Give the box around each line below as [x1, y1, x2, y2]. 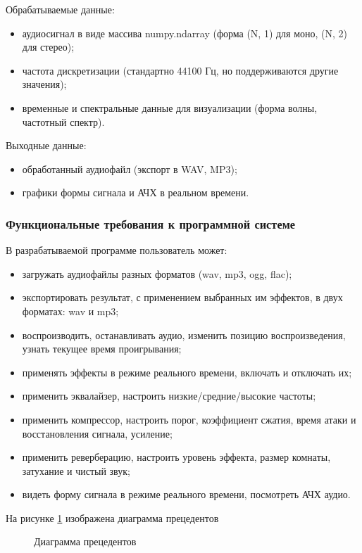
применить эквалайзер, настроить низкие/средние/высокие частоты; [22, 388, 316, 403]
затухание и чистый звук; [22, 463, 130, 478]
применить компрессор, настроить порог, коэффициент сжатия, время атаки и [22, 412, 356, 426]
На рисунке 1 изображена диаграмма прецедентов [6, 510, 219, 525]
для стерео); [22, 39, 75, 54]
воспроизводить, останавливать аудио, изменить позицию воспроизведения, [22, 327, 346, 342]
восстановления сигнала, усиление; [22, 426, 173, 440]
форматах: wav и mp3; [22, 303, 119, 318]
